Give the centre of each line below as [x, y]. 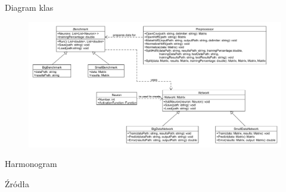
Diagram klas [29, 7]
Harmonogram [31, 164]
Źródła [17, 183]
